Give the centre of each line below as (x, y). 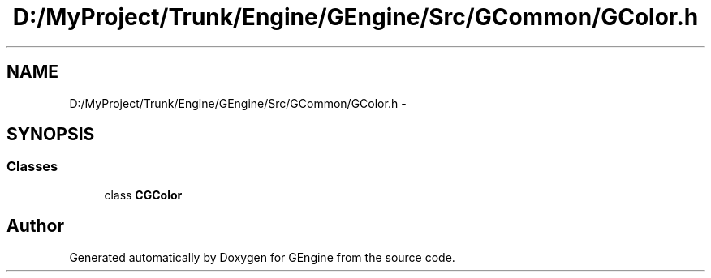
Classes (32, 167)
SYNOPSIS (51, 135)
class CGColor (143, 195)
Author (35, 226)
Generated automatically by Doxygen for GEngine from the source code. (262, 257)
